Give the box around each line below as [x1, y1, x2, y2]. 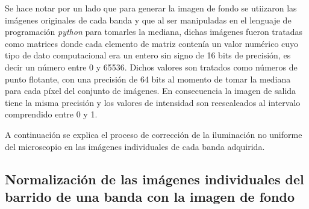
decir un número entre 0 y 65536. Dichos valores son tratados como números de [5, 60, 298, 73]
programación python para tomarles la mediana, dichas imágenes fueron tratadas [5, 25, 303, 38]
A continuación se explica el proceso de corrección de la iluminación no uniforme [5, 128, 302, 140]
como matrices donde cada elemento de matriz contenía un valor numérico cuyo [5, 37, 299, 49]
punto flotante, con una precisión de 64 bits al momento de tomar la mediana [5, 72, 291, 85]
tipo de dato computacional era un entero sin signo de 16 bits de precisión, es [5, 49, 291, 61]
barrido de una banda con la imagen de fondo [5, 187, 295, 205]
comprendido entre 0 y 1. [5, 108, 98, 120]
